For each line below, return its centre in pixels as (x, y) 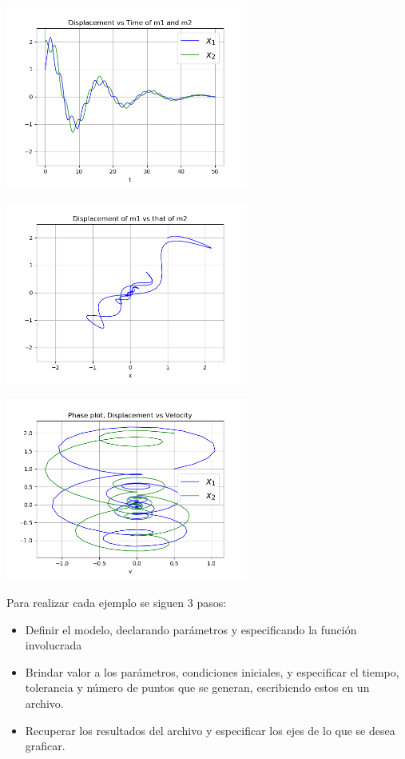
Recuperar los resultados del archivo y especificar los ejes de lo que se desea (210, 730)
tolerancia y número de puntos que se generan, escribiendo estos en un (197, 687)
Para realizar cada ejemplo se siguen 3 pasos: (117, 603)
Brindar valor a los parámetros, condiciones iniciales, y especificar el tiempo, (212, 671)
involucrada (54, 645)
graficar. (45, 746)
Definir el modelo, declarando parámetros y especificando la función (191, 629)
